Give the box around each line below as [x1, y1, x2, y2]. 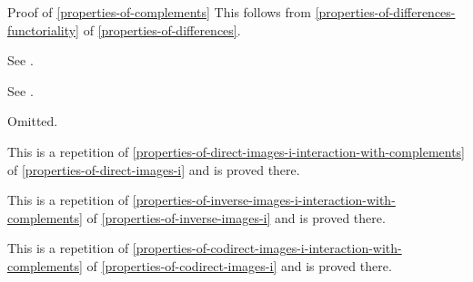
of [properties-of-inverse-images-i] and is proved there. [86, 208, 386, 227]
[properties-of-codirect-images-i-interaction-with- [132, 238, 402, 258]
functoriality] [7, 20, 80, 39]
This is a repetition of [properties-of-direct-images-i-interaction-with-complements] [7, 141, 466, 160]
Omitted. [7, 112, 58, 131]
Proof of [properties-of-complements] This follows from [7, 3, 311, 21]
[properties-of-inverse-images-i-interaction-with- [132, 190, 396, 209]
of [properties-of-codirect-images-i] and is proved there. [86, 256, 392, 275]
